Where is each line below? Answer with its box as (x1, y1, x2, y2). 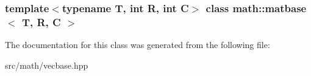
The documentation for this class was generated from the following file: (5, 38, 270, 51)
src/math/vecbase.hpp (5, 58, 88, 71)
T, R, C (21, 14, 61, 29)
